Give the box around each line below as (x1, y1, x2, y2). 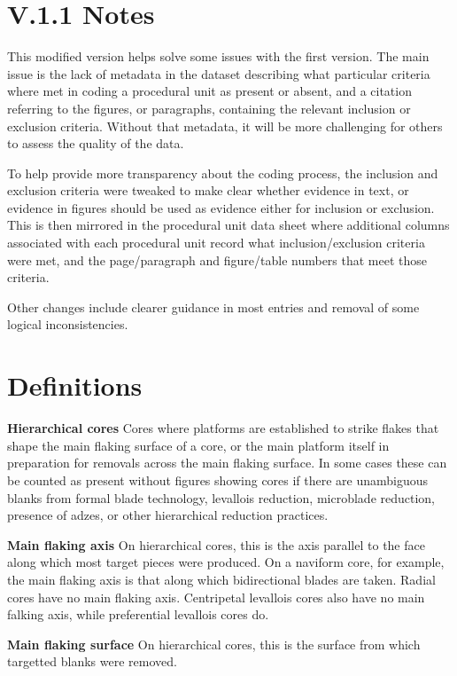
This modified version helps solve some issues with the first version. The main (7, 47, 430, 66)
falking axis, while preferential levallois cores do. (7, 605, 269, 624)
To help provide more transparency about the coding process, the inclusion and (7, 163, 438, 182)
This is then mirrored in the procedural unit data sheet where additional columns (7, 216, 450, 234)
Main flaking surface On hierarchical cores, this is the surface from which (7, 634, 421, 653)
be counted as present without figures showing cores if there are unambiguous (7, 470, 429, 489)
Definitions (7, 367, 143, 404)
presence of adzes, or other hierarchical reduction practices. (7, 506, 329, 524)
